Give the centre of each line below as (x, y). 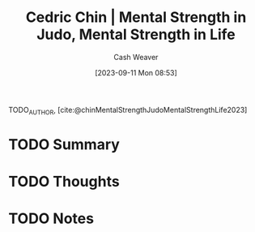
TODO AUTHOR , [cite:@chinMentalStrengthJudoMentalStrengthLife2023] (128, 111)
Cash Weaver (136, 57)
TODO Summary (64, 144)
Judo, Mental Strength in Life (136, 34)
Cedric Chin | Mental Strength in (136, 17)
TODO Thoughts (64, 182)
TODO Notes (51, 219)
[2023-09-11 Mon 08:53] (136, 72)
